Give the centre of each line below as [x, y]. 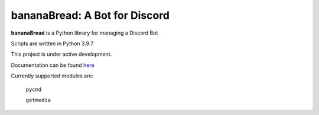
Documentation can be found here [53, 65]
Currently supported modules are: [52, 76]
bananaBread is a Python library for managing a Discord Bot [84, 33]
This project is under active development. [61, 54]
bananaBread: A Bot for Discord [90, 15]
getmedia [38, 100]
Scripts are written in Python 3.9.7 [52, 43]
